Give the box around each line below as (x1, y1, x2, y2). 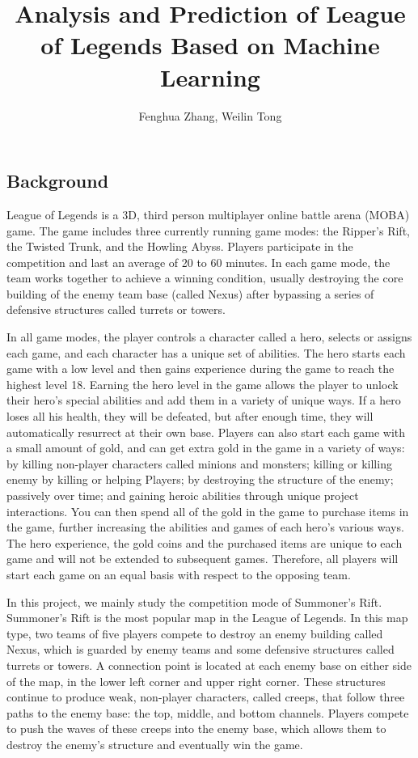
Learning (160, 60, 260, 93)
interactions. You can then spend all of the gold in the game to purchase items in (6, 502, 409, 519)
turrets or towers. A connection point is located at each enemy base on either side (6, 656, 412, 673)
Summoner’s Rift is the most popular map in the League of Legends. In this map (6, 609, 408, 626)
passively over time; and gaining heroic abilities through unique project (6, 487, 359, 503)
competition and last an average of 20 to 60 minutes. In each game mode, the (6, 253, 391, 270)
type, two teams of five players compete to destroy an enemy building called (6, 625, 383, 642)
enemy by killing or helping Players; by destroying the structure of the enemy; (6, 471, 394, 488)
